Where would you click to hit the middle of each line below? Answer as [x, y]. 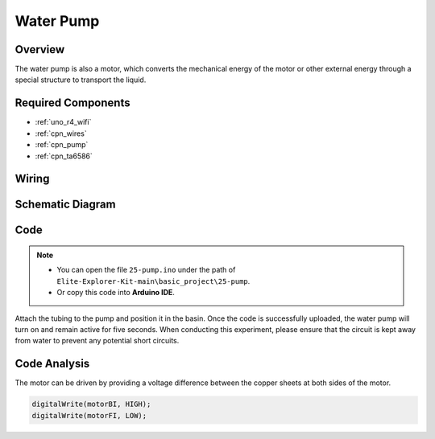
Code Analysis [52, 364]
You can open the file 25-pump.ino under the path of [146, 270]
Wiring [32, 179]
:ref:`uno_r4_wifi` [63, 122]
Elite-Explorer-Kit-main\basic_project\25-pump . [153, 281]
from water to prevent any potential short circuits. [97, 341]
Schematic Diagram [65, 205]
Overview [40, 49]
